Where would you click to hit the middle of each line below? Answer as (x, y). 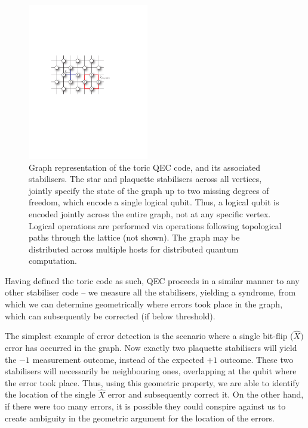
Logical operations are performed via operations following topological (155, 225)
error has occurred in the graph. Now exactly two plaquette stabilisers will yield (151, 348)
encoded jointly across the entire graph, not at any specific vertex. (150, 213)
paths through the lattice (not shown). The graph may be (134, 237)
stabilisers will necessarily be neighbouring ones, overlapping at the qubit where (151, 371)
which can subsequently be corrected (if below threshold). (110, 315)
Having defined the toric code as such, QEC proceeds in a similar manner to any (152, 280)
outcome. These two (257, 359)
